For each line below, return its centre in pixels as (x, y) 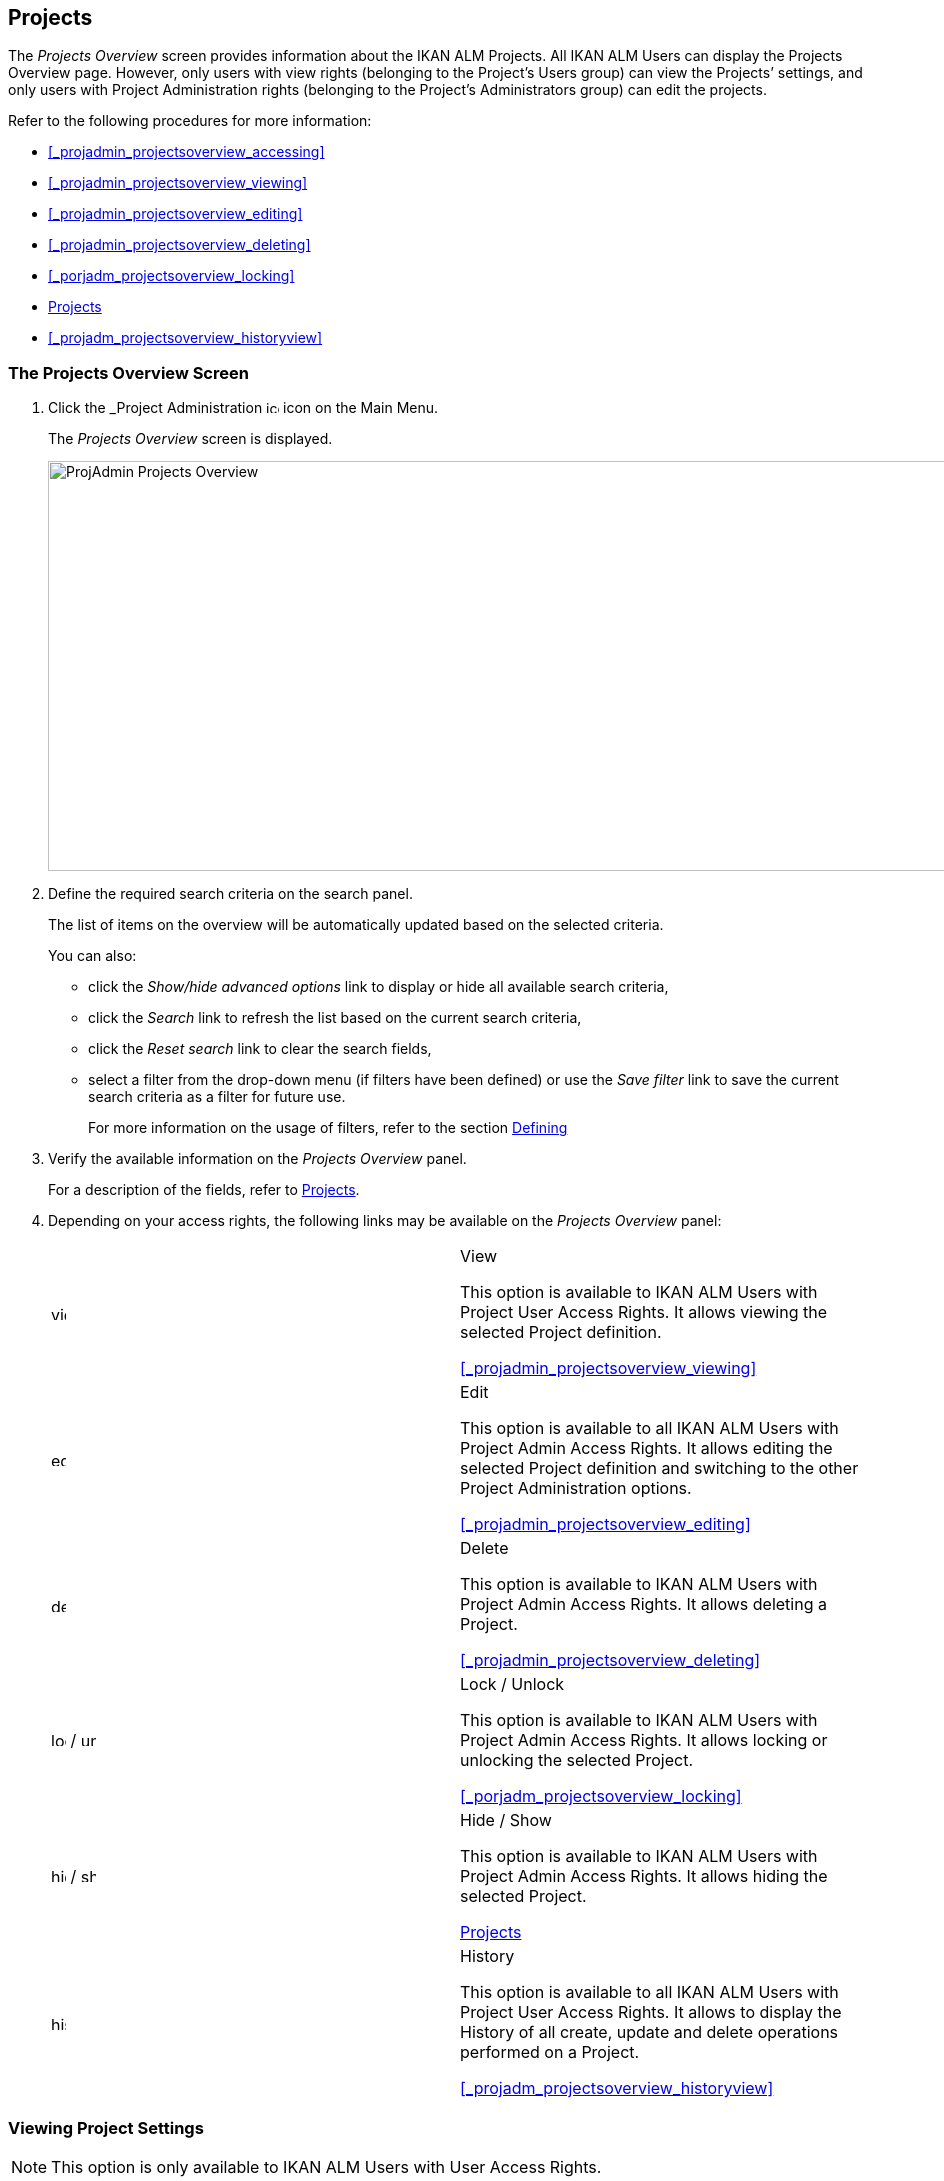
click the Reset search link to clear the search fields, (260, 1049)
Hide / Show (506, 1820)
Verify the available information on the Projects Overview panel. (257, 1159)
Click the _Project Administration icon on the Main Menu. (243, 408)
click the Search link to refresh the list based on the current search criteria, (335, 1018)
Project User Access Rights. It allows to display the (651, 2012)
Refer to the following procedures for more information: (190, 121)
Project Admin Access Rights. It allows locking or (644, 1740)
